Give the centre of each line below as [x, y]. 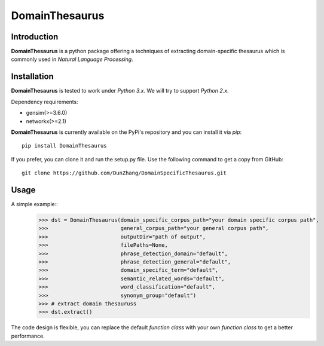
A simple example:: [34, 204]
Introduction [35, 37]
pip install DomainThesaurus [64, 146]
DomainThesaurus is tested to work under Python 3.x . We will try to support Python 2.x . [120, 91]
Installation [32, 77]
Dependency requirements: [45, 102]
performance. [28, 336]
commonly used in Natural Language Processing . [72, 59]
